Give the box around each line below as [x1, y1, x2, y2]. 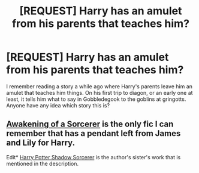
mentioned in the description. [6, 160, 79, 167]
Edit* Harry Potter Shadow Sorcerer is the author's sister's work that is [6, 153, 181, 160]
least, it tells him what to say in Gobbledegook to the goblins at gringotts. [6, 95, 186, 103]
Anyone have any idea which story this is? [6, 101, 110, 109]
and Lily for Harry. [6, 138, 76, 148]
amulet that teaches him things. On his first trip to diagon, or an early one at [6, 89, 193, 96]
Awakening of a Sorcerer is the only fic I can [6, 119, 174, 129]
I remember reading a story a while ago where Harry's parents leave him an [6, 82, 193, 90]
